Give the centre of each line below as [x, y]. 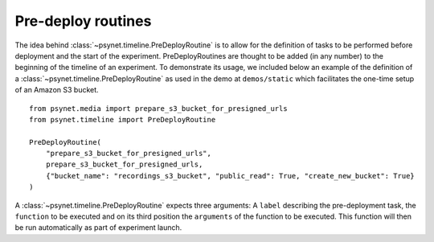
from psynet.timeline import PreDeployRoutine [123, 119]
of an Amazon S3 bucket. [57, 90]
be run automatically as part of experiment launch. [98, 228]
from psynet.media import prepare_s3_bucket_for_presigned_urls [159, 108]
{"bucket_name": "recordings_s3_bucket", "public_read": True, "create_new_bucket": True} [230, 176]
